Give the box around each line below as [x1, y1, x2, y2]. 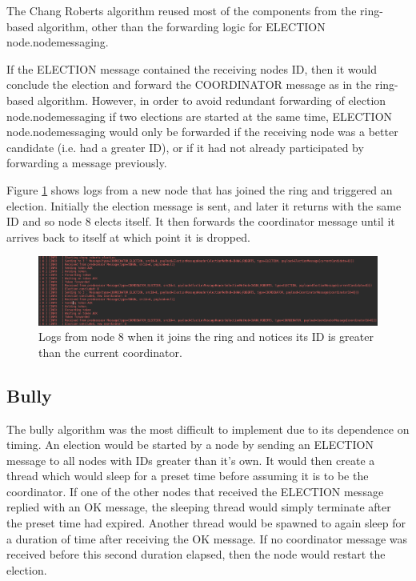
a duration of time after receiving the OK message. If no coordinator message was [6, 530, 408, 547]
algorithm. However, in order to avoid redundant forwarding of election [37, 91, 386, 108]
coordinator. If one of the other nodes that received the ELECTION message [6, 483, 384, 499]
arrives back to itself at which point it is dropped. [6, 228, 250, 245]
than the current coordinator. [38, 343, 182, 360]
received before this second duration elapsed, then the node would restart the [6, 546, 386, 563]
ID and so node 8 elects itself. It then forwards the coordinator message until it [6, 213, 395, 230]
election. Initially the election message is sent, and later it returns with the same [6, 197, 402, 214]
